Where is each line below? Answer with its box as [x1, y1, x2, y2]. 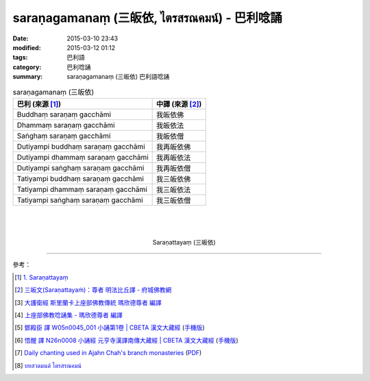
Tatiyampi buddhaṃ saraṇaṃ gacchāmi [16, 173, 144, 183]
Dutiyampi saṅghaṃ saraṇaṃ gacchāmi [16, 163, 145, 173]
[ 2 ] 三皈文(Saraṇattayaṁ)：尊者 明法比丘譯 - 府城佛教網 [14, 286, 172, 294]
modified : [12, 43, 41, 51]
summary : [12, 73, 43, 81]
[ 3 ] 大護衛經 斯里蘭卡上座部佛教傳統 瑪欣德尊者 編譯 [14, 298, 162, 306]
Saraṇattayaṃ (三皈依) [152, 238, 216, 247]
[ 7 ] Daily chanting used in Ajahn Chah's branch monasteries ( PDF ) [14, 349, 202, 357]
